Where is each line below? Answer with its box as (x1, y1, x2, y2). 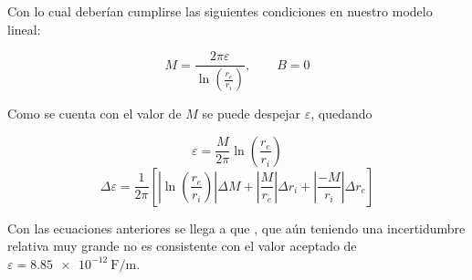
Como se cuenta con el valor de (7, 104, 182, 123)
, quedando (310, 104, 372, 123)
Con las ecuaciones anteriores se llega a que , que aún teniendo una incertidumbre (7, 218, 466, 237)
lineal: (7, 19, 41, 38)
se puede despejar (202, 104, 301, 123)
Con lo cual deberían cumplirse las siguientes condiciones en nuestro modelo (7, 2, 433, 20)
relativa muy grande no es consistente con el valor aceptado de (7, 236, 357, 255)
